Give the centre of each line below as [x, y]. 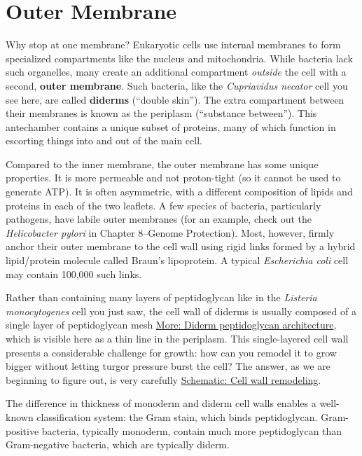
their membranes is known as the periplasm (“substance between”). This [161, 113]
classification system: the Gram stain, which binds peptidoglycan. [177, 416]
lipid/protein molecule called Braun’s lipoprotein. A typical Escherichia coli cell [177, 260]
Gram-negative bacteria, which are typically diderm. [118, 444]
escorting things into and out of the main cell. [104, 140]
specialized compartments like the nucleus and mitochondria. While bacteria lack [179, 58]
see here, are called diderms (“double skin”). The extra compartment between [175, 99]
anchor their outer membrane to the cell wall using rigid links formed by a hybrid [181, 246]
